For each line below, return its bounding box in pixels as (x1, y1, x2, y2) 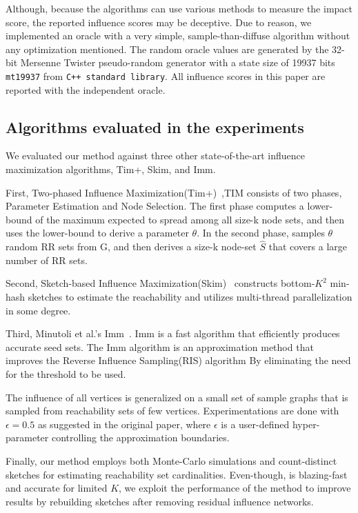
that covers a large (268, 239, 347, 254)
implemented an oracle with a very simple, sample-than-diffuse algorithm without (6, 28, 350, 43)
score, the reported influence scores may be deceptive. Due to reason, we (6, 14, 312, 29)
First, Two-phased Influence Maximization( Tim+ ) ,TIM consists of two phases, (6, 185, 342, 199)
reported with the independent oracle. (6, 82, 166, 97)
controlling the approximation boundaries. (51, 430, 230, 445)
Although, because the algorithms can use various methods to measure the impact (6, 1, 352, 15)
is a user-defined (221, 416, 290, 431)
